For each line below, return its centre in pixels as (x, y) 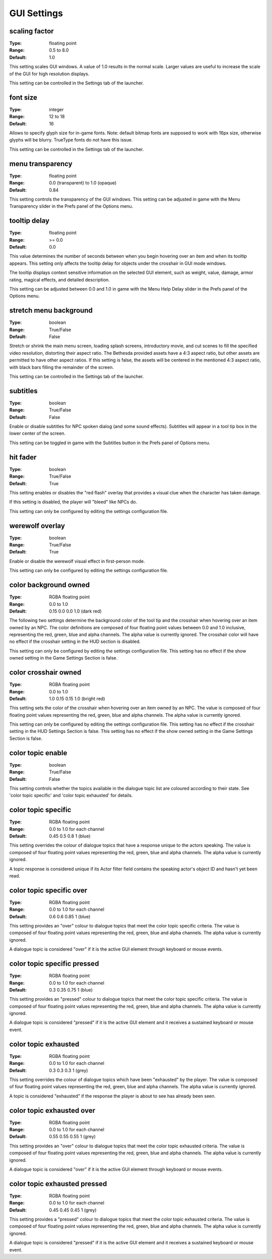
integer (56, 109)
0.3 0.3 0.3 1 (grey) (69, 1070)
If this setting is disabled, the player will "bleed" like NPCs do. (73, 502)
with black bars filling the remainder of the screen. (62, 367)
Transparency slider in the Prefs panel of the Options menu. (71, 206)
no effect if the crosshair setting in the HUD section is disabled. (75, 641)
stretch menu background (51, 311)
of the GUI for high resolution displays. (49, 74)
